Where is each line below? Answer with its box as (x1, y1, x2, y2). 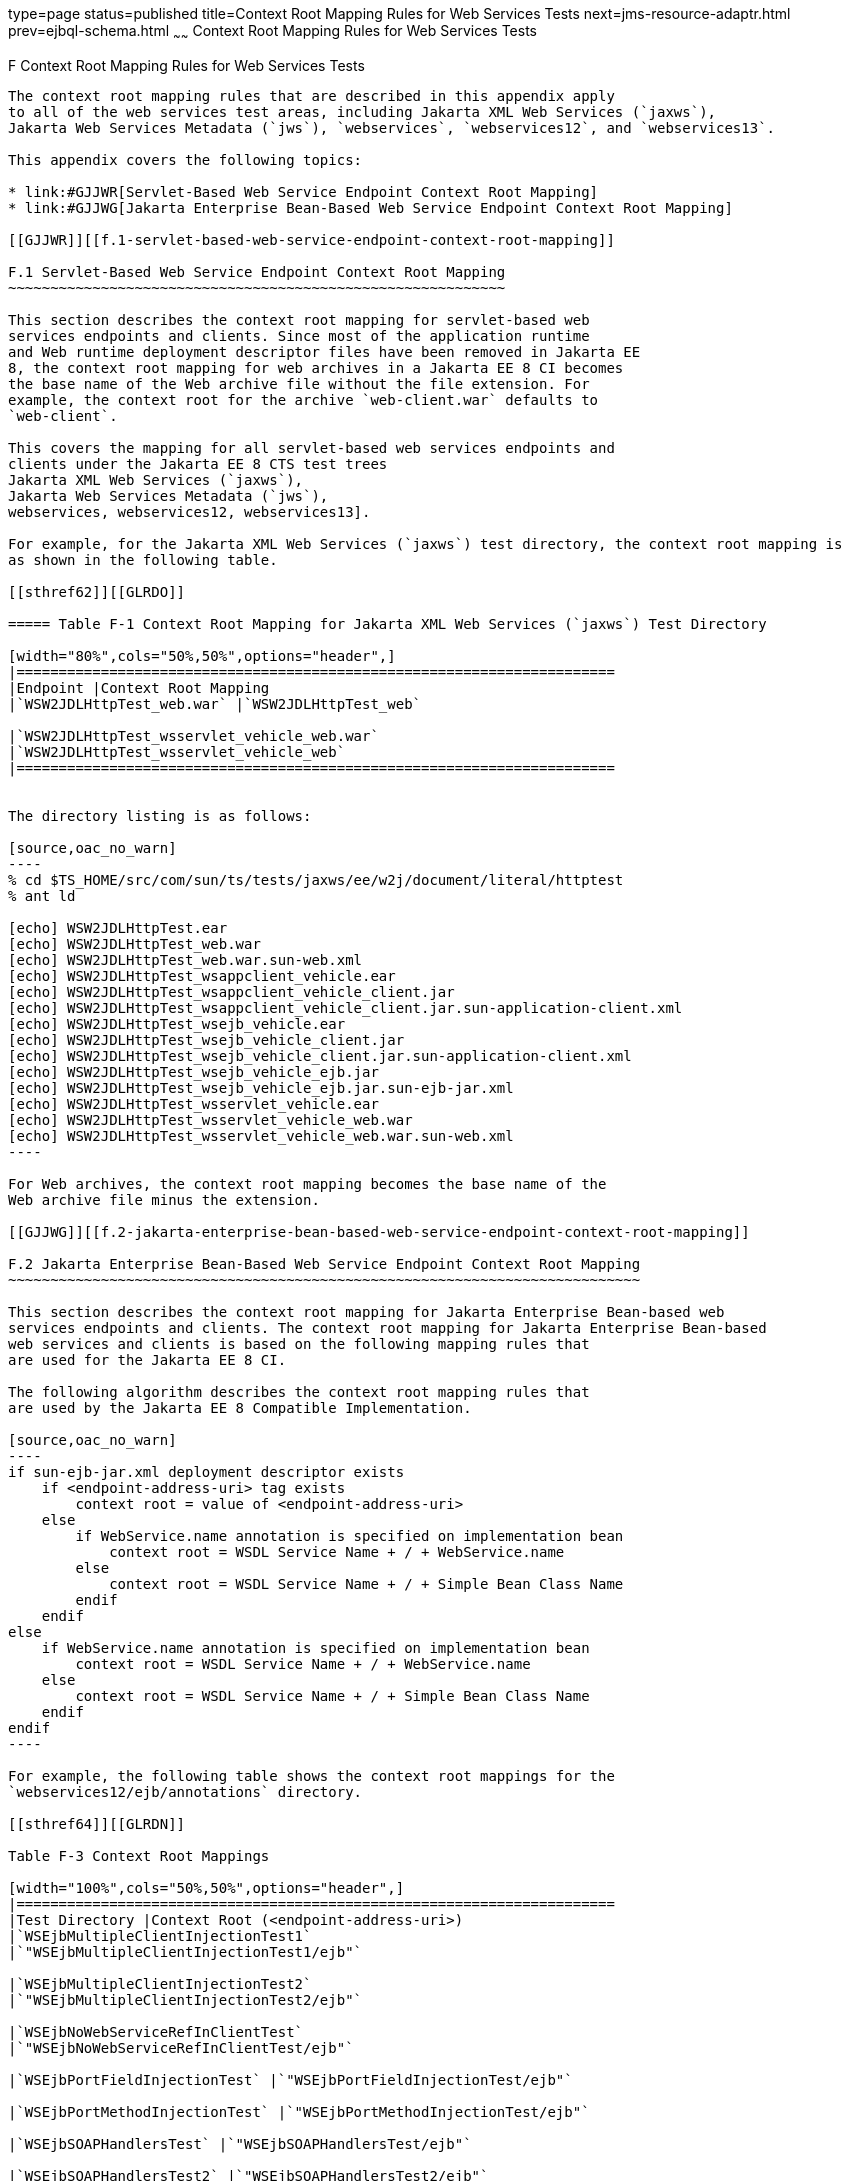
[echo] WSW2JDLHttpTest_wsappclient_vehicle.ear (8, 967, 396, 984)
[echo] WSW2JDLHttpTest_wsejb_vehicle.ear (8, 1015, 346, 1032)
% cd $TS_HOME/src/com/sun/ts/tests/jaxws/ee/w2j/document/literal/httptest (8, 871, 624, 888)
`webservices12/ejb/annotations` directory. (8, 1783, 363, 1800)
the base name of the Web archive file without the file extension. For (8, 375, 590, 392)
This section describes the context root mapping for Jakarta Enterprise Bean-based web (8, 1303, 725, 1320)
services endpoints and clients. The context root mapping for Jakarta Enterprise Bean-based (8, 1319, 767, 1336)
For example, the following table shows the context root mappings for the (8, 1767, 615, 1784)
